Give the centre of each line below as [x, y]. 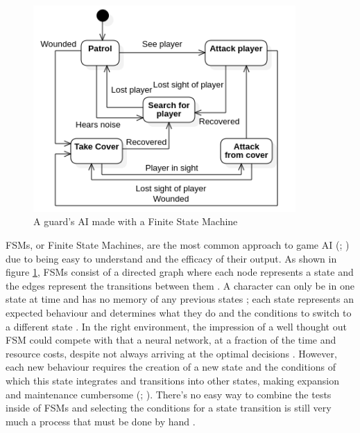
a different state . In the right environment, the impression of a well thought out [176, 326]
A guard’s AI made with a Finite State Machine [136, 221]
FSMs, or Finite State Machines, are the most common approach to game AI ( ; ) [178, 245]
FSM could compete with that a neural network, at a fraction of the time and [171, 340]
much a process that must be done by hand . [101, 421]
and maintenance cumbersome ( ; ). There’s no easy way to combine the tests [169, 394]
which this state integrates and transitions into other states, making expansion [173, 380]
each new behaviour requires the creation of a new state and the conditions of [171, 367]
